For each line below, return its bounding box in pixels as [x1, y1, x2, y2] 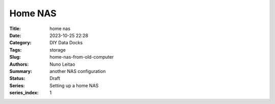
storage [49, 46, 66, 53]
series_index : [9, 90, 39, 96]
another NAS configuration [49, 68, 106, 74]
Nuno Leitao [49, 61, 75, 67]
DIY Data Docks [49, 40, 83, 46]
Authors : [9, 61, 29, 67]
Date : [9, 32, 21, 38]
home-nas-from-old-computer [49, 54, 114, 60]
